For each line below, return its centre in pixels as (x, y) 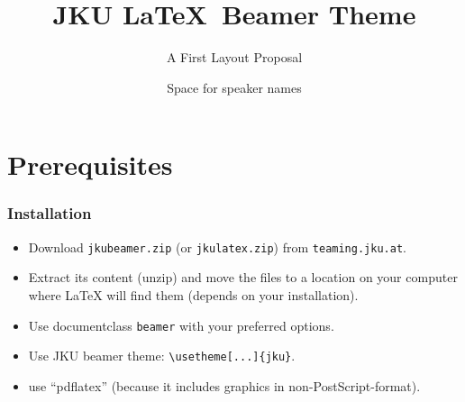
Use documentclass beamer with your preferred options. (181, 325)
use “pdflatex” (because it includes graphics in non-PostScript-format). (224, 385)
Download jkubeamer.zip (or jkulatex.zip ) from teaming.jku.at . (217, 247)
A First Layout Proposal (234, 57)
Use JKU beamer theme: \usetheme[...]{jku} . (162, 356)
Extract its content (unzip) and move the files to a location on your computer (243, 277)
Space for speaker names (234, 87)
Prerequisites (90, 164)
